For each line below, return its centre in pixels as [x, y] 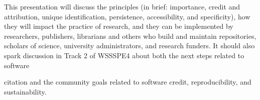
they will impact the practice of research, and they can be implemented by [119, 26]
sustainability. [25, 91]
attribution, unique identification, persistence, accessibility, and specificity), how [127, 16]
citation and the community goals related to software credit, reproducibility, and [128, 82]
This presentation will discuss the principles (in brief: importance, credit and [122, 6]
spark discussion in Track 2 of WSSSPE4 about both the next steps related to [124, 55]
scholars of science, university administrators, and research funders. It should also [129, 46]
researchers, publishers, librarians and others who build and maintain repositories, [130, 36]
